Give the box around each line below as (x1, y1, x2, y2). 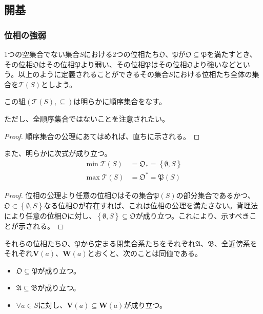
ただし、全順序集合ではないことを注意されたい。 (4, 113, 169, 124)
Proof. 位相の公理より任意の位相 (4, 190, 112, 201)
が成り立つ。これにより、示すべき (135, 210, 250, 221)
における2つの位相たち (84, 49, 159, 59)
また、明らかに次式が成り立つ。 (4, 148, 112, 159)
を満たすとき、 (207, 49, 257, 59)
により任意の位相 (4, 210, 62, 221)
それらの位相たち (4, 238, 62, 248)
